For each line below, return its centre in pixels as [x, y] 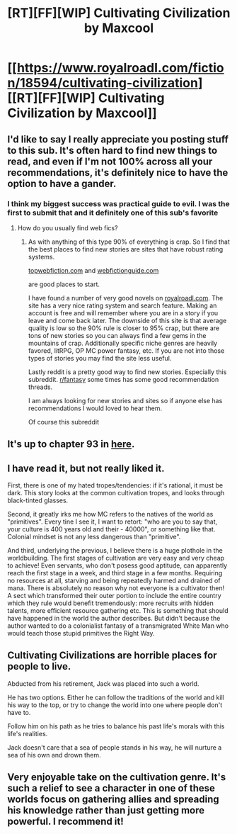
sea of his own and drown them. [54, 755]
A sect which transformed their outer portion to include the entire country [114, 596]
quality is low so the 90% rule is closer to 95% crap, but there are [124, 328]
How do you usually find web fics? [68, 227]
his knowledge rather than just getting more [106, 810]
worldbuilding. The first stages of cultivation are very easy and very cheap [116, 558]
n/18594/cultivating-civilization [103, 83]
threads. [40, 387]
